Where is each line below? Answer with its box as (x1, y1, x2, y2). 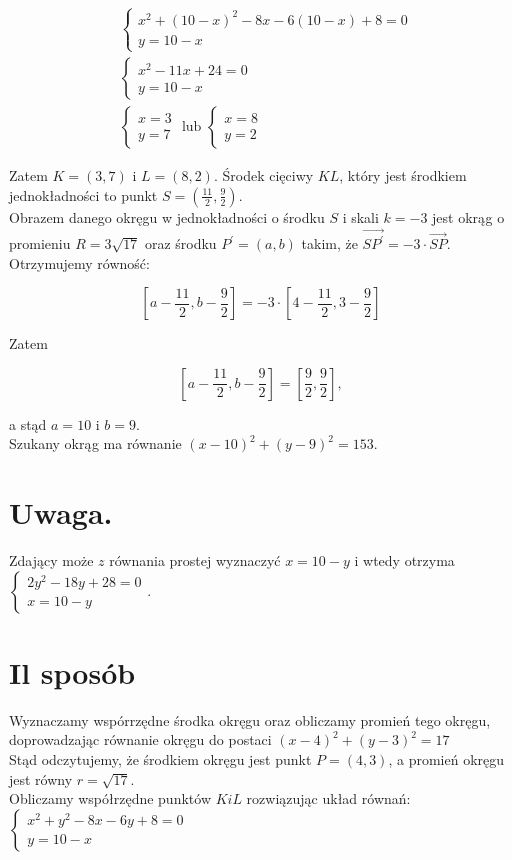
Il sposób (9, 651, 136, 692)
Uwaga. (9, 492, 113, 533)
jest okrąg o (432, 206, 505, 227)
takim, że (301, 233, 358, 254)
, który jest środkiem (339, 165, 467, 186)
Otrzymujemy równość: (9, 252, 150, 273)
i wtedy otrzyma (354, 550, 455, 571)
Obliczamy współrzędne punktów (9, 788, 211, 809)
